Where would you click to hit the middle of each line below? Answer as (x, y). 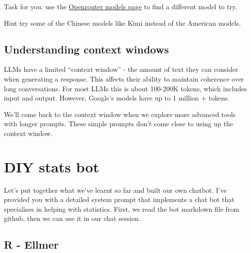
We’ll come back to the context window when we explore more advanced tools (120, 114)
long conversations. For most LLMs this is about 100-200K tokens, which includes (125, 88)
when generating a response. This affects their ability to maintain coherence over (124, 78)
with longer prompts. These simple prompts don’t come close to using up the (118, 124)
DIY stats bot (52, 166)
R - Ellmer (31, 245)
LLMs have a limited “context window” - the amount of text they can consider (121, 69)
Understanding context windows (86, 49)
